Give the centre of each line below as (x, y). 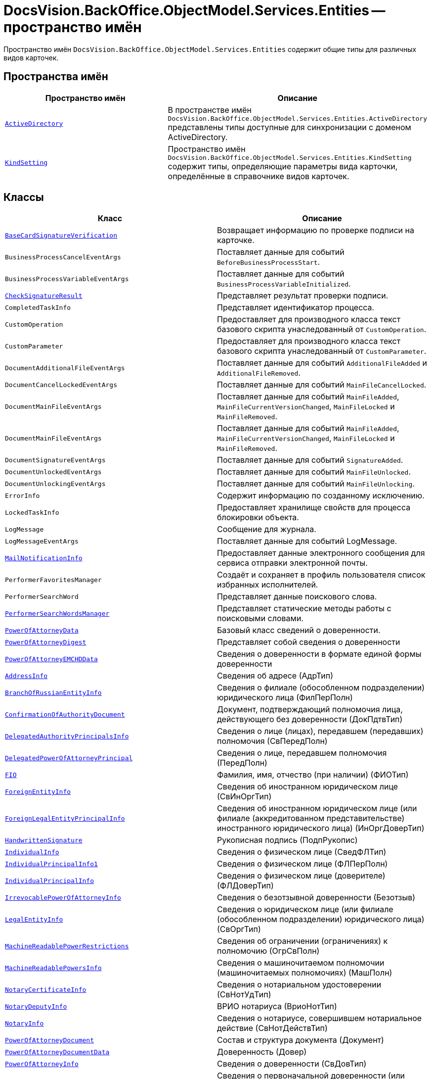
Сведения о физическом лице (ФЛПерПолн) (302, 864)
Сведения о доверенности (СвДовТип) (292, 1064)
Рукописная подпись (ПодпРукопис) (287, 840)
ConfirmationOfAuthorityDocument (65, 714)
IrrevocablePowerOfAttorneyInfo (63, 897)
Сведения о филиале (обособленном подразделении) (321, 688)
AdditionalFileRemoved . (259, 373)
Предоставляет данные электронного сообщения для (321, 553)
